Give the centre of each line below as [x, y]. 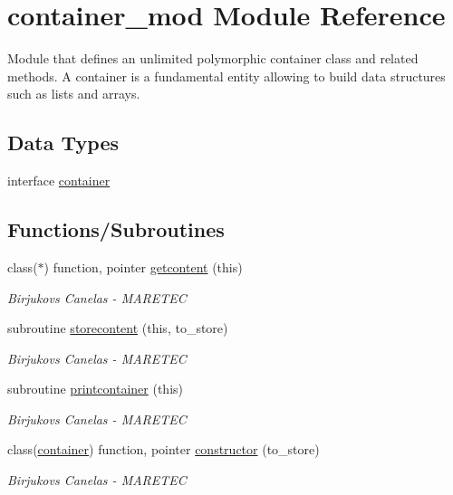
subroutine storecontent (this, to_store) [118, 328]
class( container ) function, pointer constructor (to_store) [164, 449]
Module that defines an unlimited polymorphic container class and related [213, 58]
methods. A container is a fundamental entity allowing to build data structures [226, 76]
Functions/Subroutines [116, 229]
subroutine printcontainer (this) [95, 389]
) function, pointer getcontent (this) [143, 267]
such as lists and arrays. [74, 94]
